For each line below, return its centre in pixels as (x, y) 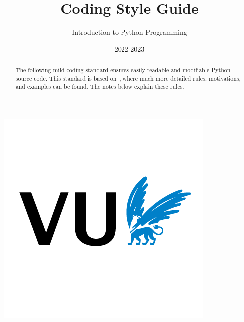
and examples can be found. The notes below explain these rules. (100, 86)
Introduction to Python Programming (129, 32)
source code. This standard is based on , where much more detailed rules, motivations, (128, 78)
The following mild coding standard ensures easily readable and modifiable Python (123, 70)
